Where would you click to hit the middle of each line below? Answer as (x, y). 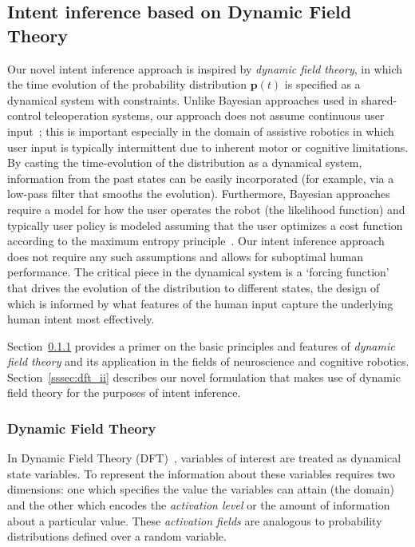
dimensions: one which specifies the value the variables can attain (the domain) (201, 489)
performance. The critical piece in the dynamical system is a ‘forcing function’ (198, 272)
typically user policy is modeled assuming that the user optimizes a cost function (205, 225)
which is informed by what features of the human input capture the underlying (200, 303)
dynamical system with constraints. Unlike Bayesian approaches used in (183, 99)
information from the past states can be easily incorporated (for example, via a (201, 178)
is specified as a (322, 84)
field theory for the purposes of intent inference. (124, 392)
